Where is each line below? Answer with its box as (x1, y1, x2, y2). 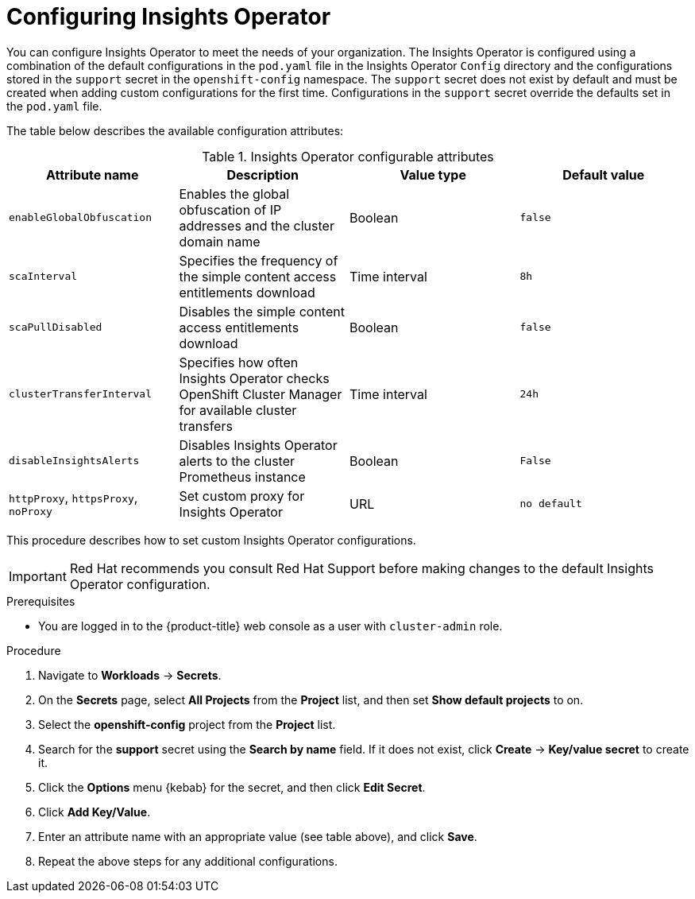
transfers (179, 417, 233, 434)
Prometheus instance (179, 468, 306, 485)
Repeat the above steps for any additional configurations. (38, 854, 338, 868)
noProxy (9, 506, 52, 518)
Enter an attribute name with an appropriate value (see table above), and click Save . (38, 829, 477, 843)
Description (226, 166, 299, 183)
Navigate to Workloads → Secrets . (38, 668, 222, 682)
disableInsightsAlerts (9, 455, 140, 467)
